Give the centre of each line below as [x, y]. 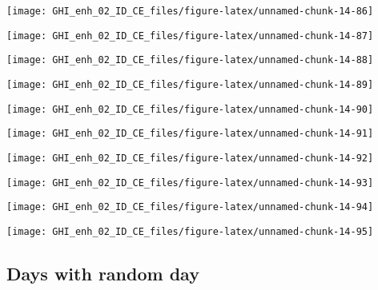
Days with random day [103, 273]
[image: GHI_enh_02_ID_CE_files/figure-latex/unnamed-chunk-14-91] [190, 134]
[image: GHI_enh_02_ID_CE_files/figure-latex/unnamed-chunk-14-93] [190, 183]
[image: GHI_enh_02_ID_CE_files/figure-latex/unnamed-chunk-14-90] [190, 109]
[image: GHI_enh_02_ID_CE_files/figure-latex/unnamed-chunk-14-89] [190, 84]
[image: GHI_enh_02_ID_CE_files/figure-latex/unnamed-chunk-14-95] [190, 231]
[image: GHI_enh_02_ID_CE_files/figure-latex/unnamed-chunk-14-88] [190, 60]
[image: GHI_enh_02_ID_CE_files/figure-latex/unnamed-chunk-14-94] [190, 207]
